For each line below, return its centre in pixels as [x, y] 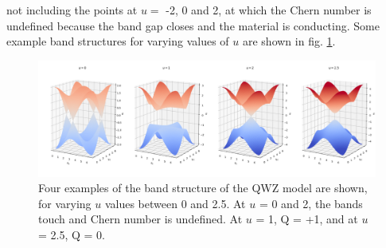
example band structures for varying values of [118, 41]
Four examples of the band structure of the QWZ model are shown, [203, 188]
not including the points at [72, 10]
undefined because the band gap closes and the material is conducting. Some [193, 25]
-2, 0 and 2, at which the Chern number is [269, 10]
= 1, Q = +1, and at [307, 219]
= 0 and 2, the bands [311, 203]
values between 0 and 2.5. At [175, 203]
